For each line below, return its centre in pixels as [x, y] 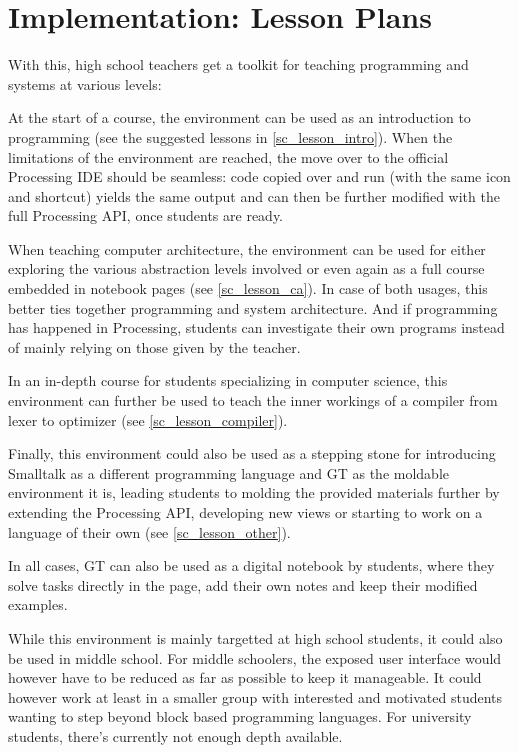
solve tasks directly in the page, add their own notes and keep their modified [243, 584]
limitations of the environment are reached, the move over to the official [228, 156]
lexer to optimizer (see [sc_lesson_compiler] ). [148, 419]
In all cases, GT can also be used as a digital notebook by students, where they [251, 565]
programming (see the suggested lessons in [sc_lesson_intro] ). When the [230, 136]
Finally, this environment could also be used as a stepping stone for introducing [252, 453]
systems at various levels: [85, 83]
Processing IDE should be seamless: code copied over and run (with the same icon [259, 176]
